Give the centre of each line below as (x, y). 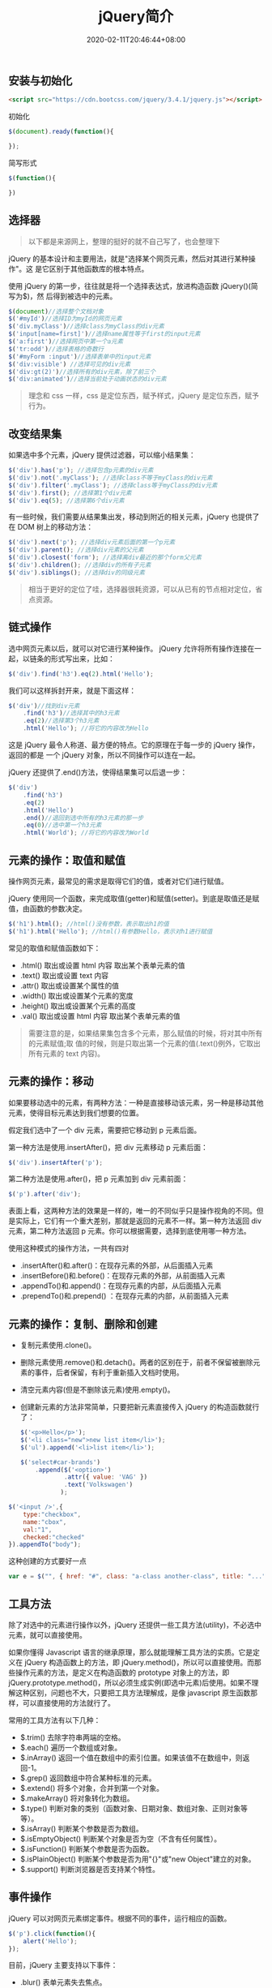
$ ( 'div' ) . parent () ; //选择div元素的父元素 (76, 550)
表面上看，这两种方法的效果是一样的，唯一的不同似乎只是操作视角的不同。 (132, 1211)
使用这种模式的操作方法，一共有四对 (69, 1248)
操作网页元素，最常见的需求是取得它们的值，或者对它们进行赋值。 (118, 881)
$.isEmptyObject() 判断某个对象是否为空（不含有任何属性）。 (121, 1839)
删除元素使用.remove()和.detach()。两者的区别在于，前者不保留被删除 (136, 1363)
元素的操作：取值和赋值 (67, 860)
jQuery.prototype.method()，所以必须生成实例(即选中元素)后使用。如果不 (130, 1683)
